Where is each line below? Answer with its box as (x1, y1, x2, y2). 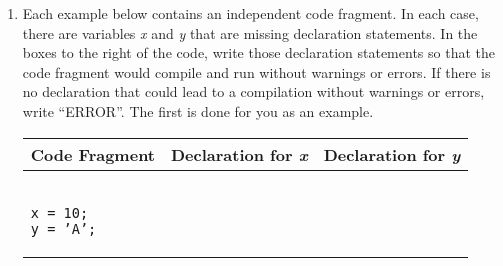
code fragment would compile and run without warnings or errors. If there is (22, 61, 491, 82)
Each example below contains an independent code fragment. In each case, (22, 3, 479, 23)
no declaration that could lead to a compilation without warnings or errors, (22, 81, 485, 102)
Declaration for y (323, 142, 461, 166)
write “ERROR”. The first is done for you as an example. (22, 100, 374, 121)
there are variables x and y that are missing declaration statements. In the (22, 22, 478, 43)
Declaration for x (171, 142, 308, 166)
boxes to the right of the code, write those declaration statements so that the (22, 42, 495, 63)
